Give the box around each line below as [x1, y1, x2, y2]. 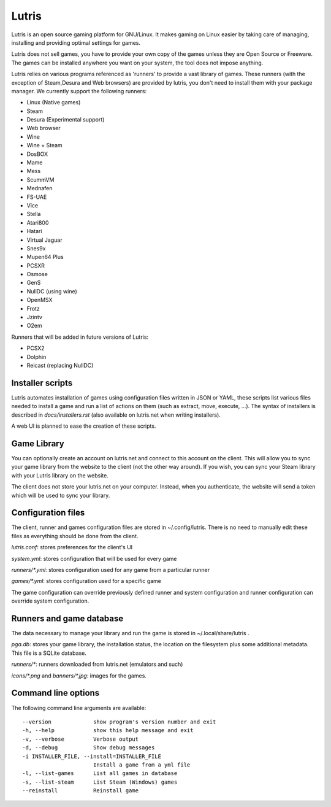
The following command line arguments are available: [11, 704, 146, 711]
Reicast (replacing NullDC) [26, 362, 94, 369]
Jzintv [26, 314, 43, 321]
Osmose [26, 271, 48, 278]
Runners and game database [11, 614, 124, 624]
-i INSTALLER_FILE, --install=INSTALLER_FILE [22, 752, 162, 760]
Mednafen [26, 185, 53, 192]
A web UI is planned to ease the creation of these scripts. [11, 422, 156, 430]
